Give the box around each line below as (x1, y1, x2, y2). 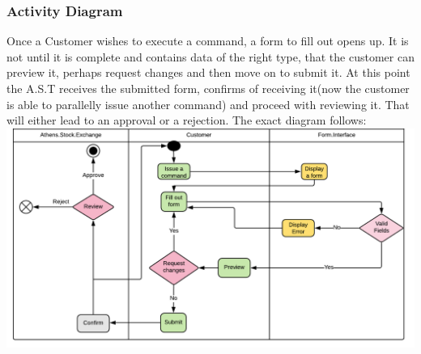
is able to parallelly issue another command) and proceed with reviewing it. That (6, 95, 410, 112)
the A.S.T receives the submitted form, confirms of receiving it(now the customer (6, 80, 410, 96)
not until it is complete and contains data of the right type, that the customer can (6, 48, 415, 65)
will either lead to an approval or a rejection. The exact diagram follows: (6, 112, 367, 129)
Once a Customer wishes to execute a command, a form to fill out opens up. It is (6, 32, 409, 49)
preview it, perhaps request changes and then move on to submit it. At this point (6, 64, 410, 81)
